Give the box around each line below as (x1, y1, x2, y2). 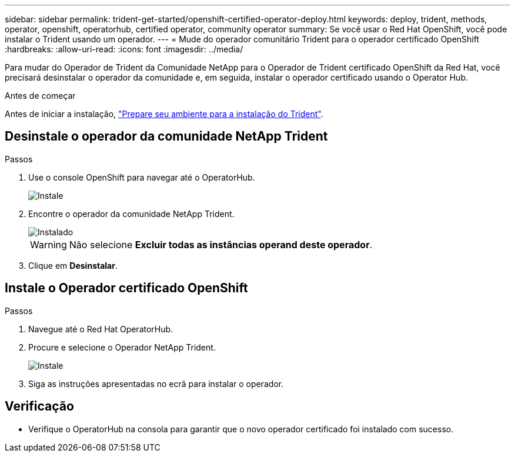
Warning (30, 238, 67, 251)
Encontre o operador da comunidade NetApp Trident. (28, 208, 235, 219)
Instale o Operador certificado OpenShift (5, 281, 248, 296)
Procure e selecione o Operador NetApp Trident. (28, 342, 216, 352)
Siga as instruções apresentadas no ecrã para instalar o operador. (28, 378, 284, 389)
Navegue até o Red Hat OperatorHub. (28, 323, 173, 334)
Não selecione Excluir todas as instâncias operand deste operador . (69, 238, 373, 251)
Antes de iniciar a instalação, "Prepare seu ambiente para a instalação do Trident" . (5, 109, 323, 119)
